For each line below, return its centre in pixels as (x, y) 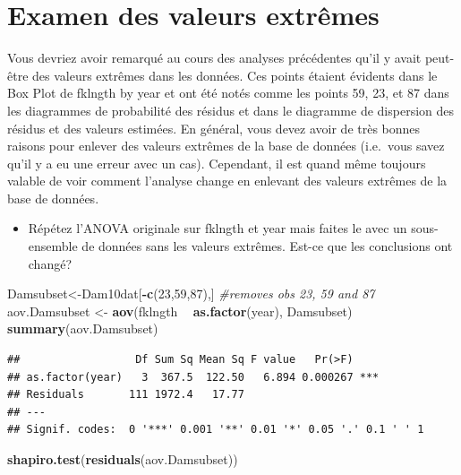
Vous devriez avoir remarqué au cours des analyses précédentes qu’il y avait (214, 58)
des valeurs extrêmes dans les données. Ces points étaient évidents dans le (235, 75)
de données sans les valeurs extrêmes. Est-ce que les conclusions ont (267, 246)
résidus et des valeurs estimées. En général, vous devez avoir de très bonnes (214, 128)
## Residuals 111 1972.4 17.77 (126, 395)
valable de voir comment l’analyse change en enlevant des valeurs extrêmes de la (227, 181)
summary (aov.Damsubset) (83, 328)
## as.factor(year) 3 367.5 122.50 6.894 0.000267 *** (193, 377)
